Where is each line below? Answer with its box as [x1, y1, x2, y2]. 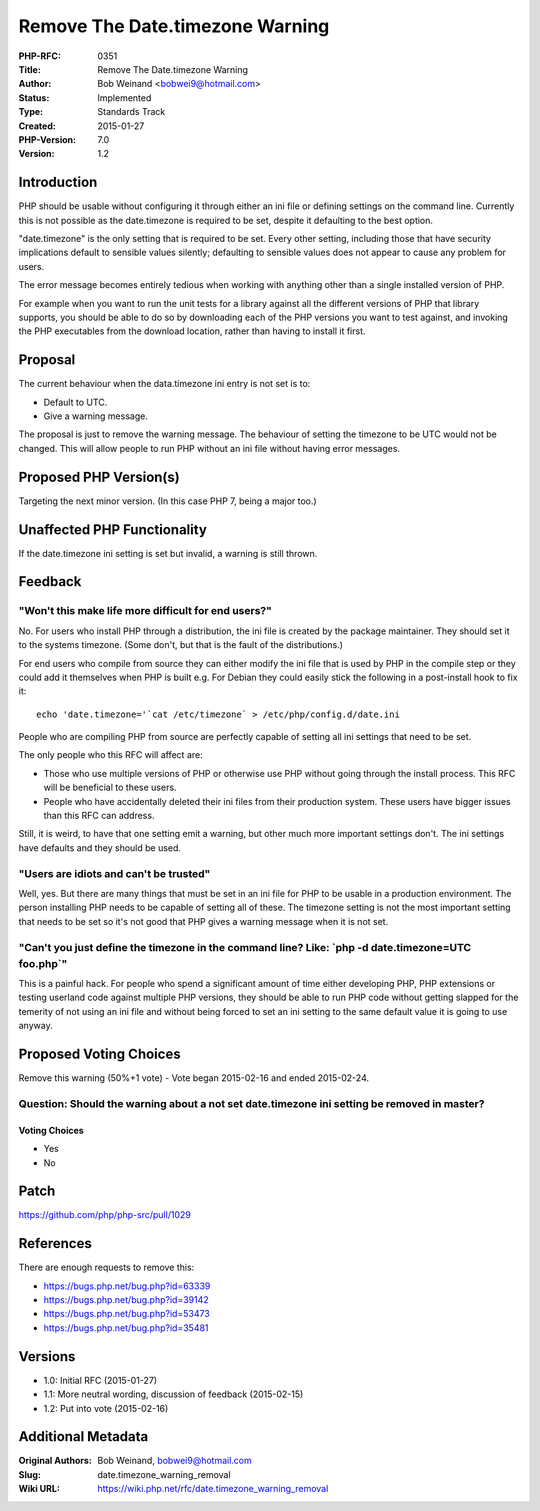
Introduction [18, 174, 98, 191]
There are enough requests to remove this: [18, 1261, 195, 1274]
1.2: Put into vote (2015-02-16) [43, 1402, 169, 1414]
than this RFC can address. [43, 810, 155, 822]
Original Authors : [18, 1455, 92, 1467]
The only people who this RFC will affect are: [18, 749, 204, 761]
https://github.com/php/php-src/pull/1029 [18, 1209, 192, 1221]
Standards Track [97, 106, 166, 118]
